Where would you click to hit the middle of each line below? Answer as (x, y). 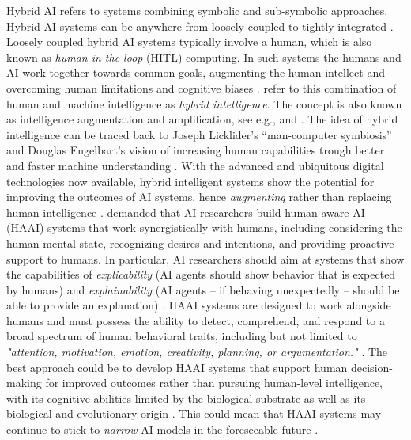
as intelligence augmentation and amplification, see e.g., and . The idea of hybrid (202, 119)
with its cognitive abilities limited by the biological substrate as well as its (186, 398)
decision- (372, 367)
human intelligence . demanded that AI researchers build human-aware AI (186, 212)
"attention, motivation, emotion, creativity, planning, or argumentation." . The (197, 352)
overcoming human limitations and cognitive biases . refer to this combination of (202, 87)
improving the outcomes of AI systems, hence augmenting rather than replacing (199, 197)
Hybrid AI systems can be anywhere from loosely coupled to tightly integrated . (200, 26)
